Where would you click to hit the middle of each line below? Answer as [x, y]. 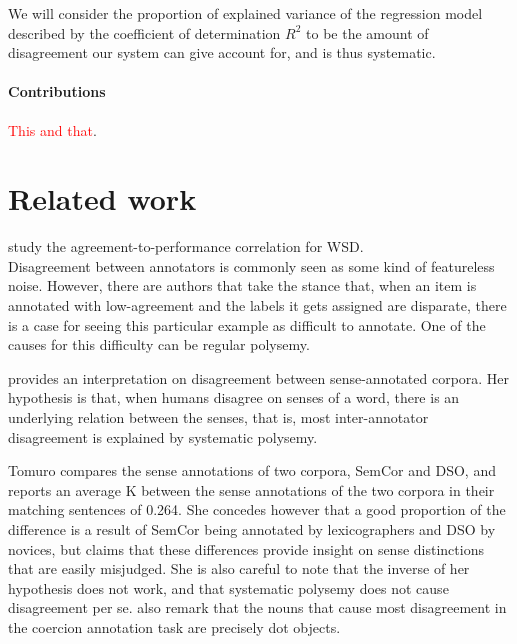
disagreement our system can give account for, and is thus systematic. [222, 52]
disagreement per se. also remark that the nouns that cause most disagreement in [257, 607]
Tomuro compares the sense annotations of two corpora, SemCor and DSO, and [252, 470]
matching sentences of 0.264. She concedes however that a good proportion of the [257, 509]
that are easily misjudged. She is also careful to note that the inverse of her [239, 568]
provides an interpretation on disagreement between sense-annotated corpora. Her [259, 377]
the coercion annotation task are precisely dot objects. [174, 626]
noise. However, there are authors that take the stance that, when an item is [242, 285]
